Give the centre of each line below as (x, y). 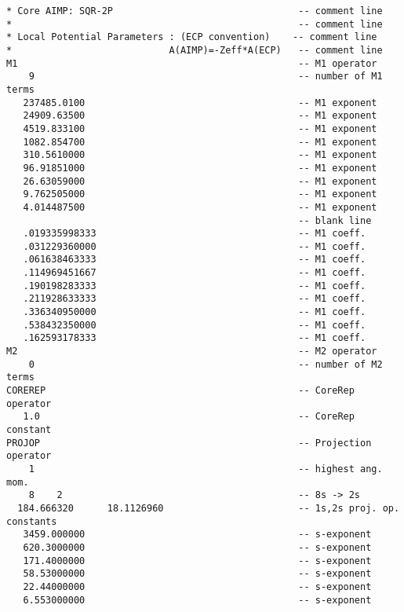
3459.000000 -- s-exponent (197, 535)
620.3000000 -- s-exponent (197, 547)
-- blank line (335, 220)
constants (32, 521)
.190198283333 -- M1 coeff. (195, 286)
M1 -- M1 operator (192, 63)
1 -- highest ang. (206, 469)
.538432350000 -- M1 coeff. (195, 325)
